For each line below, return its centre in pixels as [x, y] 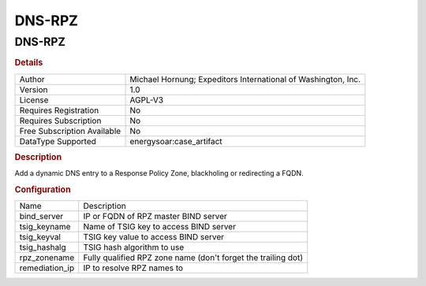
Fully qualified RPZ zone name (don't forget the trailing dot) [193, 258]
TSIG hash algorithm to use [134, 247]
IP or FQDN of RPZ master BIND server [155, 217]
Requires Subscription [60, 121]
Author [32, 79]
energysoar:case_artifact [176, 141]
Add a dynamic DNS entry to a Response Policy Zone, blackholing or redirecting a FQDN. [159, 173]
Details [29, 63]
